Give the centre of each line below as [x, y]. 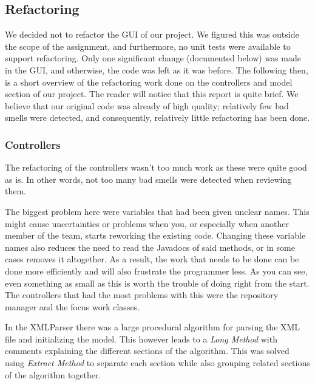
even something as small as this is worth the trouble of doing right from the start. [157, 283]
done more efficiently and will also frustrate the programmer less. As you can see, [156, 271]
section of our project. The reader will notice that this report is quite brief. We [152, 94]
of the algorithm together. [53, 374]
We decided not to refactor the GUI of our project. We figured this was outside [152, 34]
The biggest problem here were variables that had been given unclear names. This [157, 211]
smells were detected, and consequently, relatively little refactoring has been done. [157, 118]
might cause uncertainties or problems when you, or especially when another [147, 223]
